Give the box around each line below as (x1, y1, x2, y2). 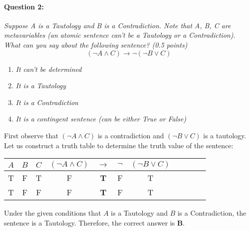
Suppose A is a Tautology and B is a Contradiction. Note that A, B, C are (4, 20, 231, 30)
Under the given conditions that (4, 208, 101, 218)
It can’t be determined (15, 63, 82, 74)
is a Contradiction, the (177, 208, 247, 218)
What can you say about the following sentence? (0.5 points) (4, 39, 187, 50)
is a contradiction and (97, 130, 164, 140)
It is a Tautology (15, 80, 66, 91)
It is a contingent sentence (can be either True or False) (15, 114, 187, 124)
